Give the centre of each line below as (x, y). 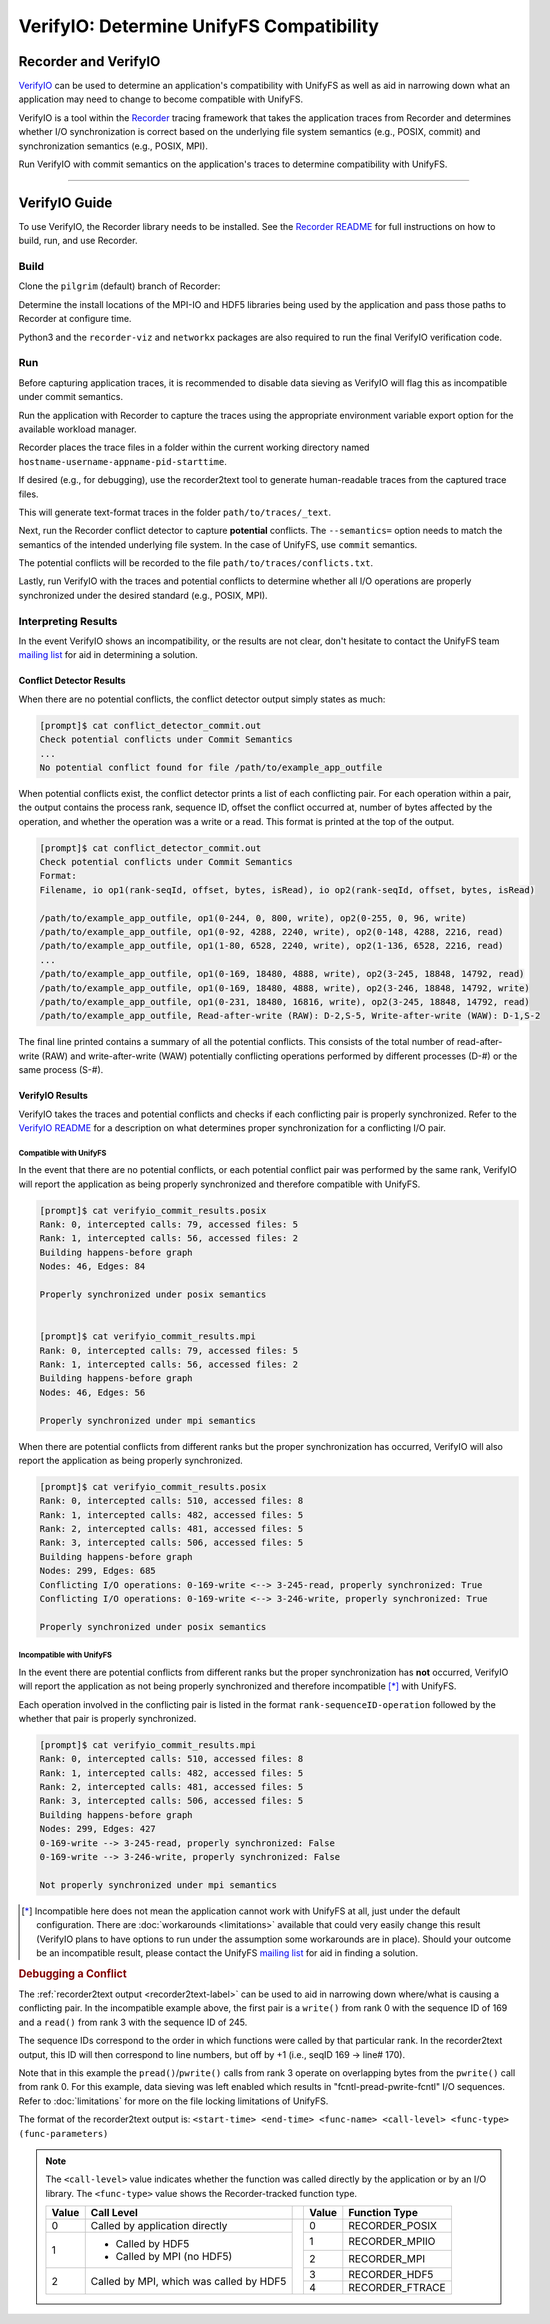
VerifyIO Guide (65, 202)
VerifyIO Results (53, 1096)
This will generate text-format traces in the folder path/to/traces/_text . (175, 512)
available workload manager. (77, 429)
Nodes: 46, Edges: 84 (92, 1266)
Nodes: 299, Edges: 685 (98, 1571)
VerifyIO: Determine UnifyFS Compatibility (199, 26)
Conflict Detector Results (72, 681)
